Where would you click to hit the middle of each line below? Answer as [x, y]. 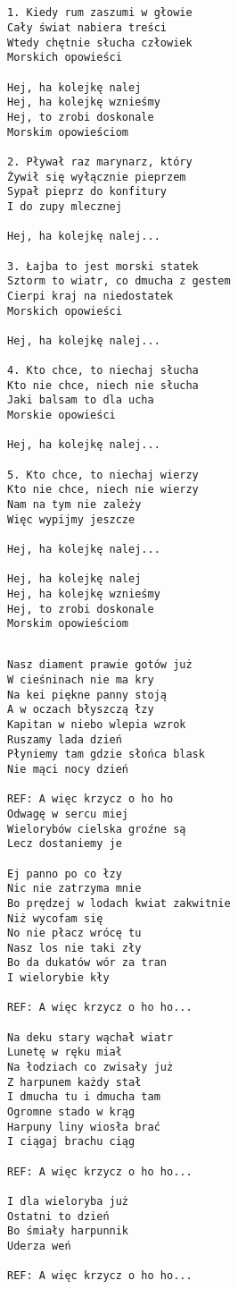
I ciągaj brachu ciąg [71, 1142]
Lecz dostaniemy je [65, 844]
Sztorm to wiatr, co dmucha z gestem [119, 281]
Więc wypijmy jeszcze [71, 519]
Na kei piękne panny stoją [87, 695]
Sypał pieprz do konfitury [87, 192]
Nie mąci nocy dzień [68, 769]
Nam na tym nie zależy [74, 505]
